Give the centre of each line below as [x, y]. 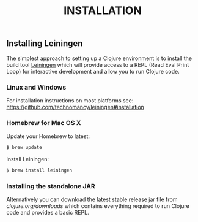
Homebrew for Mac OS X [44, 123]
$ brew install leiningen [39, 170]
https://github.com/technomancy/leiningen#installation [75, 107]
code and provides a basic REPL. [48, 213]
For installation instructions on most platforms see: [70, 100]
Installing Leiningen [45, 44]
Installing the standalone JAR [51, 186]
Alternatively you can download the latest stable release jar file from [92, 199]
